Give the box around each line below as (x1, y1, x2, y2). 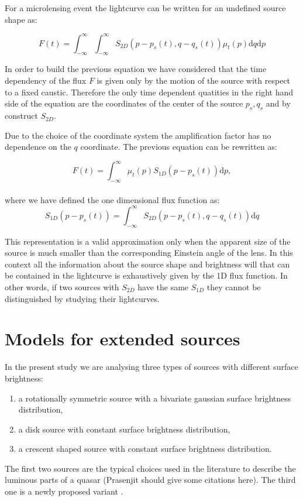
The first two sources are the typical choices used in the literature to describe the (5, 462, 296, 474)
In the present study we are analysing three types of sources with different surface (5, 361, 298, 373)
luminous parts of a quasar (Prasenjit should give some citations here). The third (5, 473, 296, 486)
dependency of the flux (5, 74, 87, 87)
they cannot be (206, 281, 261, 293)
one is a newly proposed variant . (5, 485, 123, 497)
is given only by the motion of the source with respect (97, 74, 291, 87)
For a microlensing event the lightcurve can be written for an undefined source (5, 2, 286, 13)
